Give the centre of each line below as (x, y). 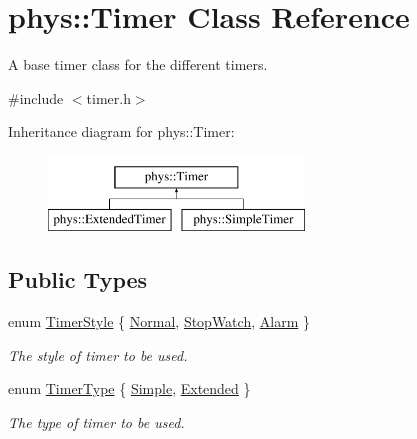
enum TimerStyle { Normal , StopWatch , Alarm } (159, 321)
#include (36, 97)
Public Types (78, 279)
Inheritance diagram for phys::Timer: (121, 131)
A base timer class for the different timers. (138, 64)
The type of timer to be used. (96, 422)
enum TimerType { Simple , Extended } (129, 388)
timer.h (108, 97)
